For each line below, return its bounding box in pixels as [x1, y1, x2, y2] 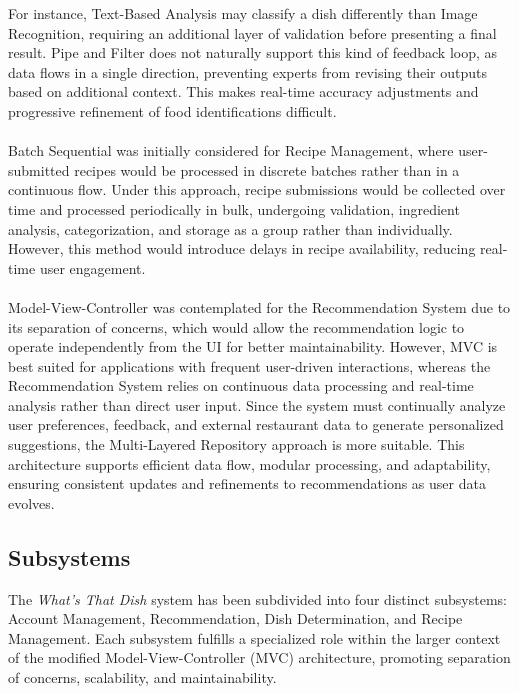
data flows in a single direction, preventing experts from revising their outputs [8, 61, 487, 82]
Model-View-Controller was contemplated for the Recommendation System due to [8, 296, 511, 317]
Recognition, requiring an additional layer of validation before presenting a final [8, 22, 497, 43]
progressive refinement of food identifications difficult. [8, 100, 337, 121]
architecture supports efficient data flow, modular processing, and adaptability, [8, 453, 491, 474]
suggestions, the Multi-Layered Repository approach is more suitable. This [8, 434, 465, 455]
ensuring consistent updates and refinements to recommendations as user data [8, 473, 486, 494]
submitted [8, 159, 70, 180]
